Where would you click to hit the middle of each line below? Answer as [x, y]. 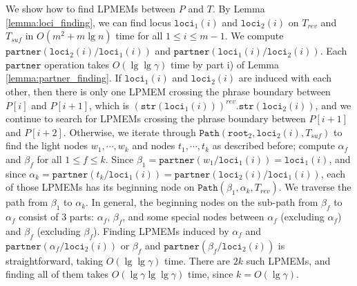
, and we [333, 105]
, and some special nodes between [193, 217]
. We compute [254, 36]
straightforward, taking [55, 260]
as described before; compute [273, 145]
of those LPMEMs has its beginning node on [100, 187]
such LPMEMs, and [288, 260]
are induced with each [285, 78]
